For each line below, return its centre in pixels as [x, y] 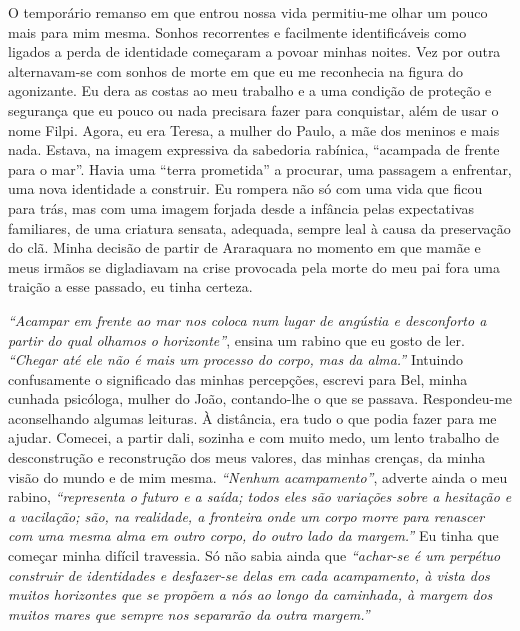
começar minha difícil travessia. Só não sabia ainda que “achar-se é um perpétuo [254, 555]
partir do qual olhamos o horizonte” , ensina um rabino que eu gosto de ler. [236, 339]
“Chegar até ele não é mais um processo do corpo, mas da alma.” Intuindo [236, 359]
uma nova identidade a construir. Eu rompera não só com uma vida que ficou [245, 188]
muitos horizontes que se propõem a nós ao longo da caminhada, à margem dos [250, 594]
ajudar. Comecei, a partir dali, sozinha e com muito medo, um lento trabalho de [254, 437]
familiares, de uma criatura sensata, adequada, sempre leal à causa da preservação [259, 227]
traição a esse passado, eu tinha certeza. [130, 286]
